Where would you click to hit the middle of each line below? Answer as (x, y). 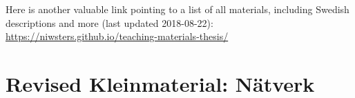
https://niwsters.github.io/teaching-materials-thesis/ (117, 36)
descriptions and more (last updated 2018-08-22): (109, 22)
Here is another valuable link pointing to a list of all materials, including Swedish (177, 9)
